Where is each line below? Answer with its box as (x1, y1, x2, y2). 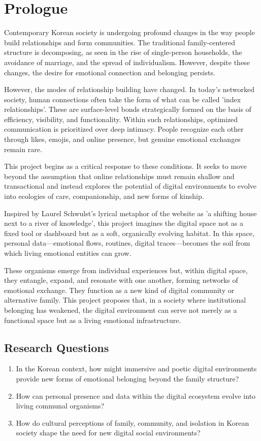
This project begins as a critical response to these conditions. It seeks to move (4, 161, 247, 171)
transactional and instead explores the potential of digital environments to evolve (4, 181, 257, 191)
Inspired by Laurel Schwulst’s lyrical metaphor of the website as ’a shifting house (4, 208, 257, 218)
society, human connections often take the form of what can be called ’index (4, 94, 241, 104)
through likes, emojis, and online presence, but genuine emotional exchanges (4, 134, 241, 144)
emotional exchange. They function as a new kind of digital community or (4, 284, 235, 295)
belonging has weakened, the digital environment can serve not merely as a (4, 304, 237, 315)
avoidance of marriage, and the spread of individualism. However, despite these (4, 56, 250, 67)
